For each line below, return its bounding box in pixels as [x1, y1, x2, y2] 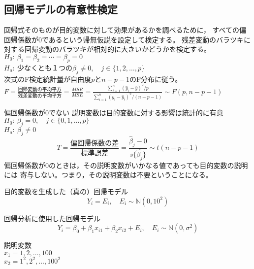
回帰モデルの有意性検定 [4, 1, 118, 17]
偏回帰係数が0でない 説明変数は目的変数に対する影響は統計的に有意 [4, 107, 223, 117]
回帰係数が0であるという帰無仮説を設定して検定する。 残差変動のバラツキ [4, 34, 244, 44]
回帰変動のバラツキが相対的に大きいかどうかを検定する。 [24, 44, 211, 54]
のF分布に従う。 [129, 73, 182, 84]
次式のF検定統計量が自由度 [4, 73, 92, 84]
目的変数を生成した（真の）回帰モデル [4, 186, 128, 196]
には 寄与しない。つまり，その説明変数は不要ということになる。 [4, 169, 213, 180]
